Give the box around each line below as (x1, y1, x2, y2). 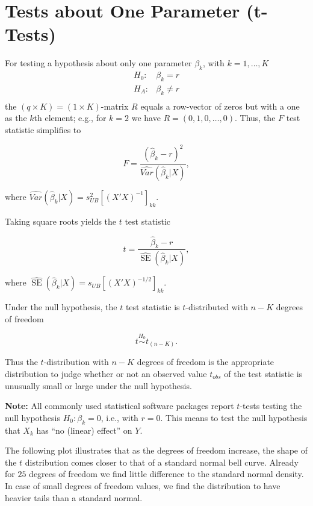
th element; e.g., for (34, 111, 107, 124)
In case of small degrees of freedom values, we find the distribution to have (5, 479, 280, 492)
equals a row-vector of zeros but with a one (140, 99, 300, 112)
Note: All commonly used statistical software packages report (5, 399, 234, 412)
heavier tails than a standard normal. (5, 491, 143, 504)
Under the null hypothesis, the (5, 301, 117, 313)
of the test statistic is (224, 367, 303, 379)
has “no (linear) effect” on (36, 423, 132, 436)
